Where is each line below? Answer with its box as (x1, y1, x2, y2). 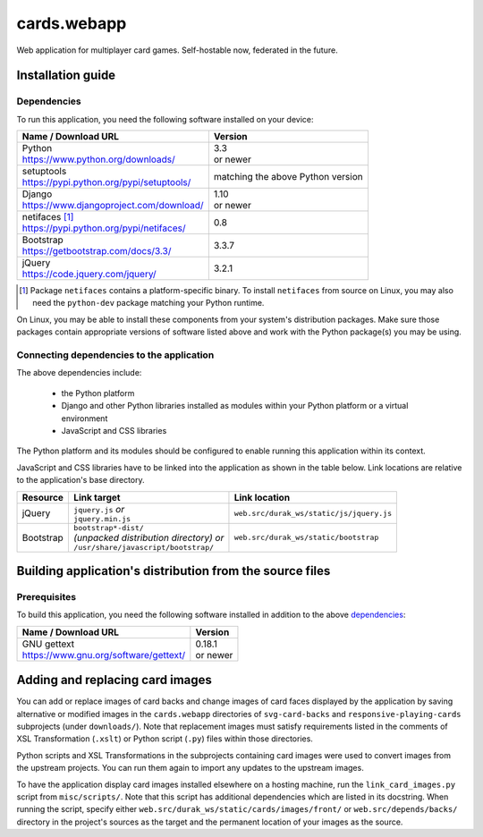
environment (61, 412, 108, 424)
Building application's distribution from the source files (16, 563, 331, 579)
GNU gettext (21, 638, 75, 650)
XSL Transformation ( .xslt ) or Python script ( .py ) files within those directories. (16, 733, 313, 744)
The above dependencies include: (16, 368, 142, 378)
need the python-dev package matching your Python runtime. (32, 298, 265, 309)
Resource (21, 491, 64, 503)
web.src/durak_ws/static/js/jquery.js (233, 508, 393, 518)
